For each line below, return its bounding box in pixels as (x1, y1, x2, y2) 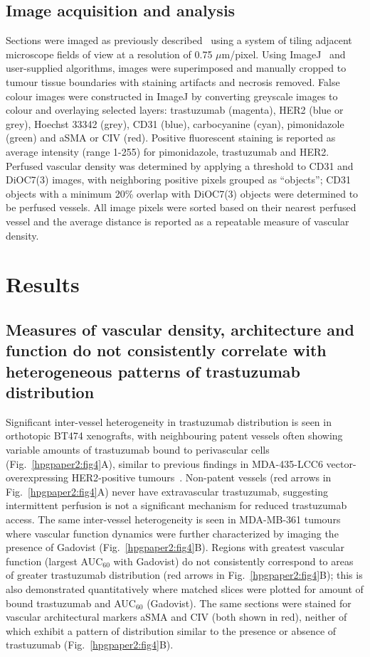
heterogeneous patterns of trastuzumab (6, 360, 300, 382)
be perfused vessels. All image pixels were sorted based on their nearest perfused (6, 200, 356, 215)
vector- (326, 456, 356, 471)
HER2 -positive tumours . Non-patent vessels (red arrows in (71, 470, 332, 485)
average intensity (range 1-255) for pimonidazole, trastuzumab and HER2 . (6, 144, 329, 159)
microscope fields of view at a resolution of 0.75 (6, 46, 213, 61)
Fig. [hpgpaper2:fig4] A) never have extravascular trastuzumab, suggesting (6, 484, 329, 498)
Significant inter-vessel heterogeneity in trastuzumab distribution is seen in (6, 414, 332, 429)
